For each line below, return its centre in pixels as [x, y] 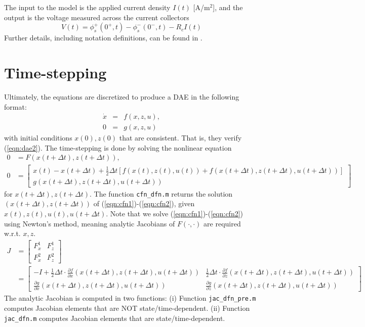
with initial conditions [38, 138]
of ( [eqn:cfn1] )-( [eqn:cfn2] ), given [144, 203]
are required [222, 223]
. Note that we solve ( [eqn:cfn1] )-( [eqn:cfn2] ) [175, 214]
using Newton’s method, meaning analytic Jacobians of [90, 223]
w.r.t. [12, 233]
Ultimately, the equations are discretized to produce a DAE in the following [122, 96]
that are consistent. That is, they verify [180, 138]
